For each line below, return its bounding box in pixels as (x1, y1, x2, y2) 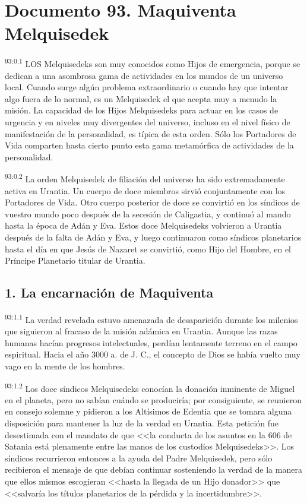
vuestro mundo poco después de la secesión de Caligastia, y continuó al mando (5, 207, 291, 220)
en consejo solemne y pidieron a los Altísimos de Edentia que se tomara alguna (5, 405, 292, 417)
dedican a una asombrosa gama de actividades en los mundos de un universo (5, 69, 283, 81)
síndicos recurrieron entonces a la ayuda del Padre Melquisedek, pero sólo (5, 451, 273, 464)
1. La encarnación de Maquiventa (5, 283, 214, 302)
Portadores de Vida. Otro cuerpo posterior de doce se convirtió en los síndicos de (5, 196, 300, 208)
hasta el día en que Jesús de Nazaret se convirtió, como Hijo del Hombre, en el (5, 242, 291, 255)
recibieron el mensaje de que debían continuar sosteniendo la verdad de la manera (5, 463, 302, 476)
